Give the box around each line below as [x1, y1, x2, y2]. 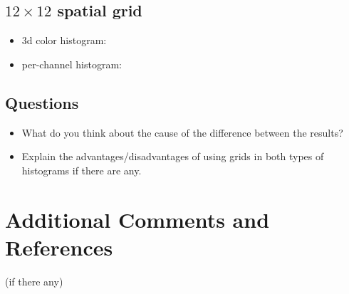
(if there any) [5, 273, 63, 288]
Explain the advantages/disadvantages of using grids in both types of [21, 149, 324, 164]
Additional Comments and [5, 204, 270, 233]
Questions [5, 91, 79, 113]
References [5, 232, 113, 261]
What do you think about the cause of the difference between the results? [21, 125, 343, 140]
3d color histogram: [21, 33, 107, 48]
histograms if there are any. [21, 162, 142, 177]
